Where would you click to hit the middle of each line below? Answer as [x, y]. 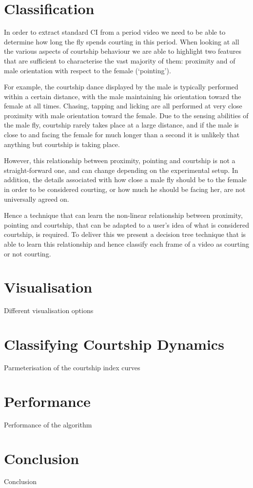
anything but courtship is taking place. [62, 144]
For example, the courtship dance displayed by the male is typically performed [121, 87]
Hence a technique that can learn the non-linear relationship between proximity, [123, 215]
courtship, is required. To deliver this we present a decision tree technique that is [125, 234]
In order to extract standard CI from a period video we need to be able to [115, 32]
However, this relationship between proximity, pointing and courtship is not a [120, 160]
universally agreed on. [37, 199]
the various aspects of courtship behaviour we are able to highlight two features [123, 51]
